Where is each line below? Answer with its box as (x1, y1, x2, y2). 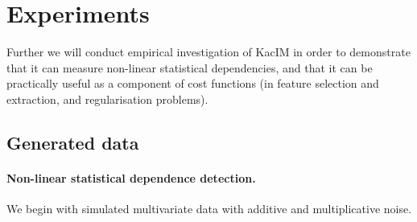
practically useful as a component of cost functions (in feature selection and (6, 75, 379, 92)
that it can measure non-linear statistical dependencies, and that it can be (6, 59, 373, 76)
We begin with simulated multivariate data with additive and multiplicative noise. (6, 200, 412, 217)
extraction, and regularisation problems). (6, 90, 208, 107)
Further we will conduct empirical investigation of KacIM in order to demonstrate (6, 43, 411, 60)
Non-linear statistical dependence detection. (6, 169, 256, 186)
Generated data (6, 129, 139, 154)
